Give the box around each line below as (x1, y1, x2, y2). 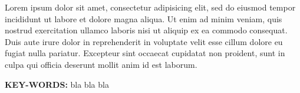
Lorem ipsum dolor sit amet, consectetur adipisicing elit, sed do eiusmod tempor (5, 1, 296, 13)
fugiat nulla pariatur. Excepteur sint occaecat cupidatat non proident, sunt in (5, 47, 285, 59)
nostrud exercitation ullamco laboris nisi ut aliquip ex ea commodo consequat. (5, 24, 288, 36)
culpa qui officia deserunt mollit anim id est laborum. (5, 58, 197, 70)
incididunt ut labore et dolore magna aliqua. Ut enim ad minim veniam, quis (5, 12, 282, 25)
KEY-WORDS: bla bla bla (5, 78, 109, 90)
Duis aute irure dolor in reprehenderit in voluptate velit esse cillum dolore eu (5, 35, 283, 47)
